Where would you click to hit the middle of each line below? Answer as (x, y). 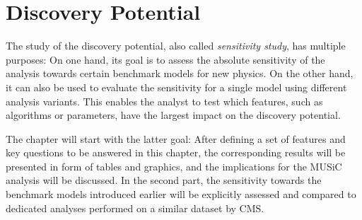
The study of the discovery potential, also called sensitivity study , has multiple (176, 46)
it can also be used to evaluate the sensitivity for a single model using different (176, 87)
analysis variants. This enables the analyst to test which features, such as (164, 101)
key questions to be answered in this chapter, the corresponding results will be (176, 152)
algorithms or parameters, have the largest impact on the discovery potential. (173, 115)
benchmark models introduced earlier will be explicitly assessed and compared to (181, 194)
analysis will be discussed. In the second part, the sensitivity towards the (164, 180)
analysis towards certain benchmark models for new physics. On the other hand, (180, 73)
